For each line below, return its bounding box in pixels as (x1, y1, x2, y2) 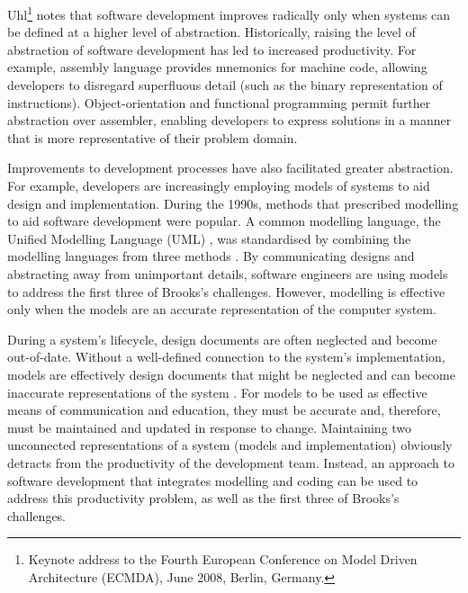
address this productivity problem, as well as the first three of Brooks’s (7, 489, 400, 508)
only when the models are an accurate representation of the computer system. (7, 300, 436, 319)
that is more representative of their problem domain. (7, 128, 298, 147)
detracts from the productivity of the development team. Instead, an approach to (7, 453, 454, 472)
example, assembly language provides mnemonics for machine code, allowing (7, 58, 427, 76)
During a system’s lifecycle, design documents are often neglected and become (7, 329, 437, 348)
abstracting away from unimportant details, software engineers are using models (7, 264, 448, 283)
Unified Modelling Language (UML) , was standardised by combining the (7, 229, 411, 247)
